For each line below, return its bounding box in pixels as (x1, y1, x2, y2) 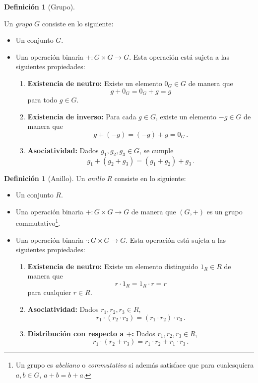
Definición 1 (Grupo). (4, 1, 75, 11)
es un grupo (206, 206, 243, 216)
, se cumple (139, 145, 174, 155)
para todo (27, 95, 58, 105)
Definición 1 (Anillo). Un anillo (4, 173, 105, 183)
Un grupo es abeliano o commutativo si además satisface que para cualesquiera (15, 360, 254, 370)
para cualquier (27, 287, 71, 297)
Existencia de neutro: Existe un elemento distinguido (27, 261, 198, 271)
